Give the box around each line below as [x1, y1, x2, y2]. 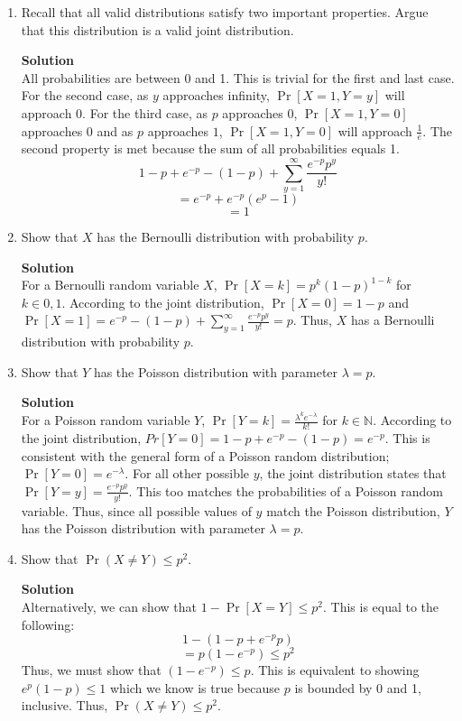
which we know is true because [110, 678, 280, 697]
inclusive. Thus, [21, 696, 108, 715]
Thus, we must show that [21, 661, 162, 679]
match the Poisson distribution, [266, 501, 440, 520]
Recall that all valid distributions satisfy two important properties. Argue [21, 3, 429, 21]
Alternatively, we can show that [21, 596, 197, 615]
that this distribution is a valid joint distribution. [21, 20, 294, 39]
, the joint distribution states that [259, 464, 447, 483]
